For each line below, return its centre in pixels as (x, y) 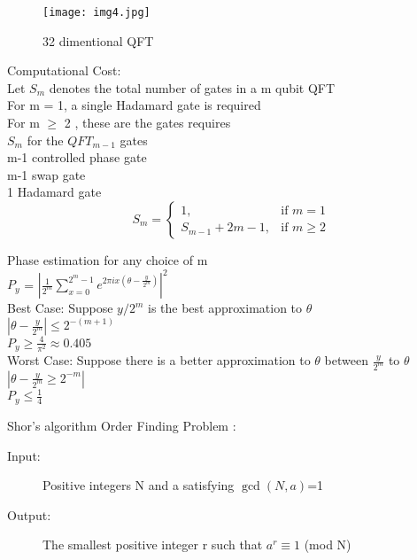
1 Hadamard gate (54, 192)
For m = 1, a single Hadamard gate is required (134, 105)
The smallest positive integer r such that (153, 544)
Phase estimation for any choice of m (108, 260)
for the (45, 140)
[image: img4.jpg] (97, 12)
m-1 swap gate (46, 174)
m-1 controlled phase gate (77, 157)
